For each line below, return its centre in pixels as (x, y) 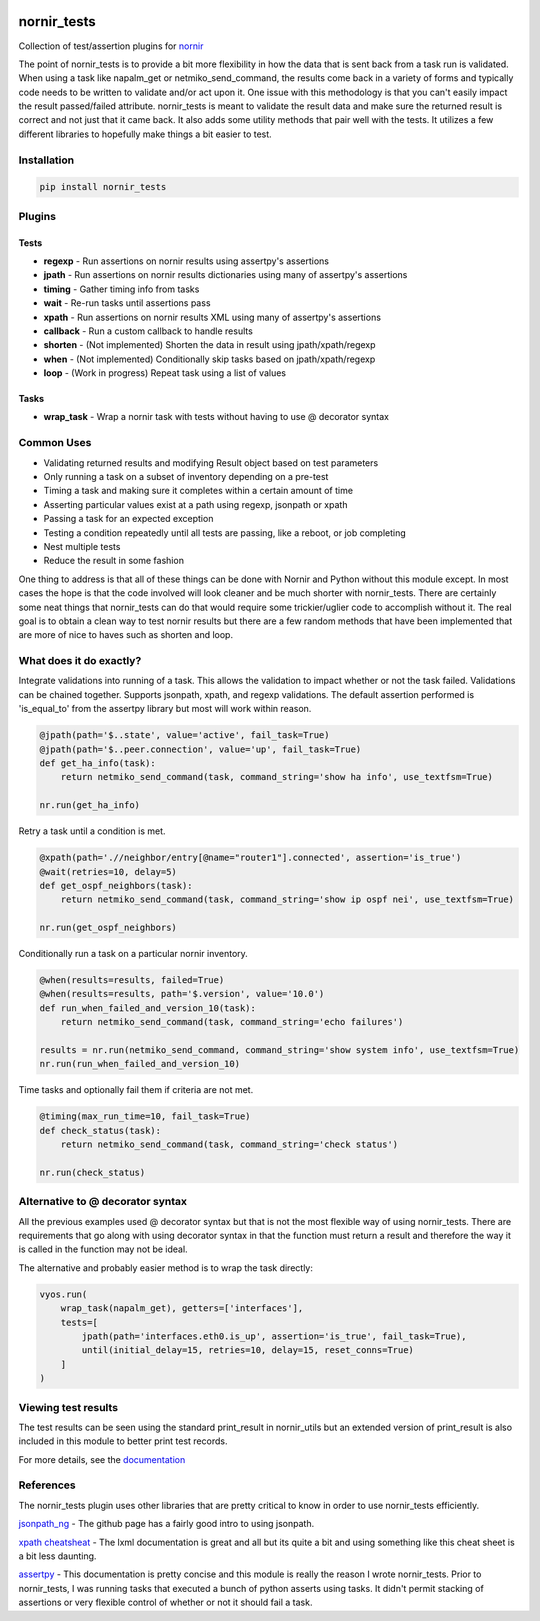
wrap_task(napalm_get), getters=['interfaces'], (182, 1308)
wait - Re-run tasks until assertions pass (127, 303)
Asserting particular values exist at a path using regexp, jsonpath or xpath (195, 504)
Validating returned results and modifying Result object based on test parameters (211, 462)
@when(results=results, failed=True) (132, 980)
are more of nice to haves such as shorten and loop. (126, 635)
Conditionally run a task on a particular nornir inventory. (133, 954)
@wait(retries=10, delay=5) (108, 871)
